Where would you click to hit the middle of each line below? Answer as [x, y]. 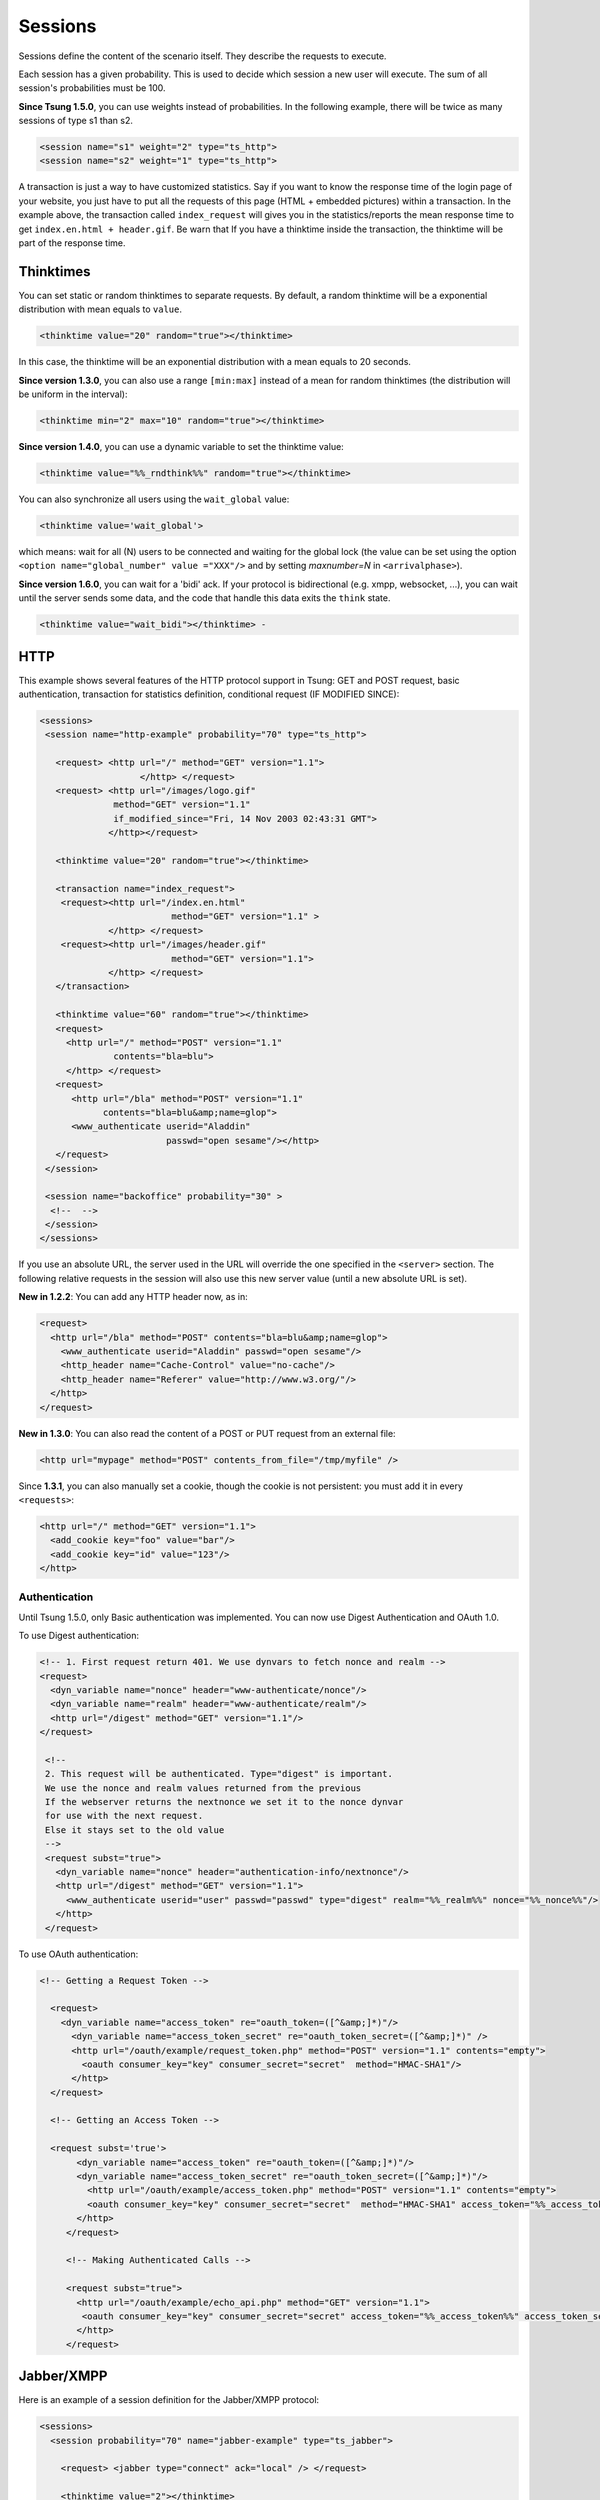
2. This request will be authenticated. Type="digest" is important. [219, 1774]
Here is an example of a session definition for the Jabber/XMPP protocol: [169, 2400]
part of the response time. [72, 243]
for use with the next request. [124, 1816]
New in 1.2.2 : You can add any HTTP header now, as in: [133, 1297]
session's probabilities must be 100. [92, 88]
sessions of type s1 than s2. [76, 121]
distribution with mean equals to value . [100, 309]
